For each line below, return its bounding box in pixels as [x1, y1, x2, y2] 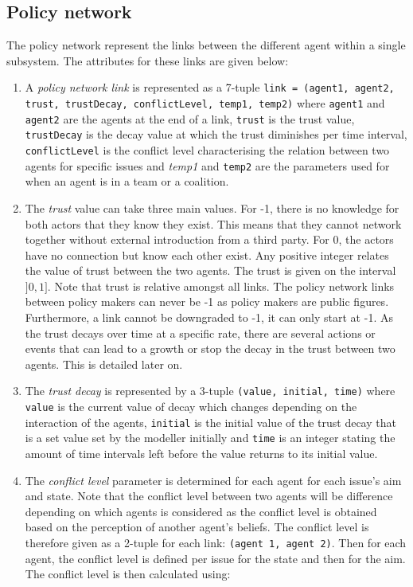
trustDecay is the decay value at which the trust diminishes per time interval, [25, 126, 407, 143]
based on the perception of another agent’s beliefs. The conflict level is [25, 519, 369, 535]
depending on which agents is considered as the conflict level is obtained [25, 503, 377, 519]
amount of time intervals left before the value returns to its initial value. [25, 445, 378, 462]
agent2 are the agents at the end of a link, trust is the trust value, [25, 110, 355, 127]
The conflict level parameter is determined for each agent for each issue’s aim [25, 472, 402, 488]
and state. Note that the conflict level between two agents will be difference [25, 487, 393, 504]
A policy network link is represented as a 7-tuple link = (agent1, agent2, [25, 79, 395, 96]
